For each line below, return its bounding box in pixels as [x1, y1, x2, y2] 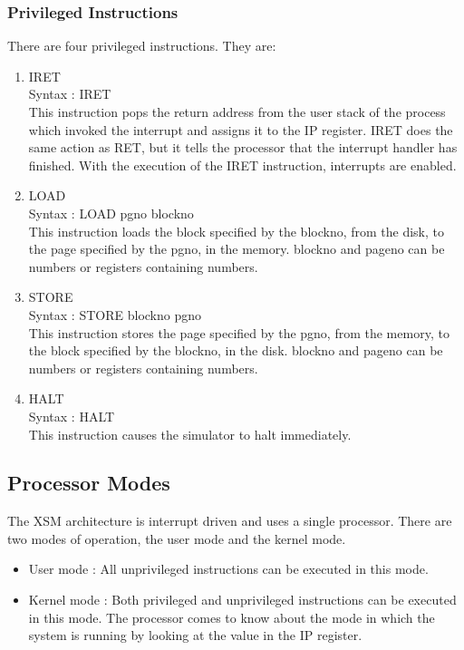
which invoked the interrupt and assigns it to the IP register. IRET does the [28, 120, 453, 139]
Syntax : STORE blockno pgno [28, 305, 202, 324]
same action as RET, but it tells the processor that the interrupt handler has [28, 138, 458, 157]
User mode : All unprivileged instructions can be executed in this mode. [28, 559, 429, 578]
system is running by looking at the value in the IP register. [28, 626, 362, 645]
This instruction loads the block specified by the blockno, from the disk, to [28, 221, 445, 240]
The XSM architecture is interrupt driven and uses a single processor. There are [7, 511, 452, 530]
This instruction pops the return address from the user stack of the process [28, 102, 446, 121]
